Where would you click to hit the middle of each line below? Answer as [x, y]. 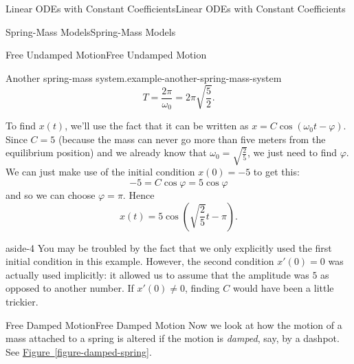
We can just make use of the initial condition [100, 172]
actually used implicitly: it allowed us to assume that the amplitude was [157, 274]
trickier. [22, 302]
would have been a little [283, 288]
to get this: [276, 172]
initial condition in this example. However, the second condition [140, 261]
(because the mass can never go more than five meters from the [192, 139]
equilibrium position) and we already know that [106, 152]
